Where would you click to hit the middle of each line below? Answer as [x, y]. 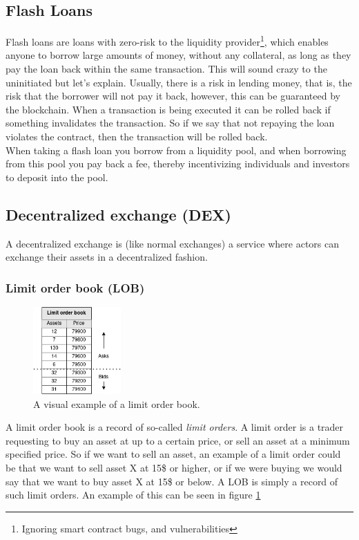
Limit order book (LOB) [75, 287]
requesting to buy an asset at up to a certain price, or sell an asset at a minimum [178, 440]
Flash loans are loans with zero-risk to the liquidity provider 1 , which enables [167, 40]
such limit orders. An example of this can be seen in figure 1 [133, 495]
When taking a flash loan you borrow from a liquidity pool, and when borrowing [176, 150]
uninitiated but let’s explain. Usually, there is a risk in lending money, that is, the [179, 82]
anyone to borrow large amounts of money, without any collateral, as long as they [178, 55]
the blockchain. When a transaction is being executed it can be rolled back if [168, 109]
